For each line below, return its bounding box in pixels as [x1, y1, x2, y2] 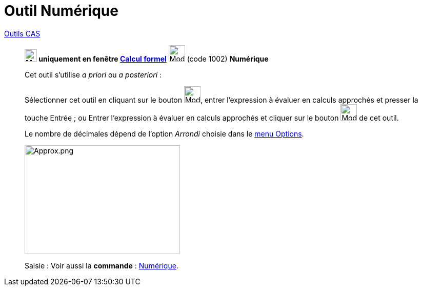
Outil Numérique [4, 2, 118, 20]
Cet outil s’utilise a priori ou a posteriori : [25, 70, 162, 79]
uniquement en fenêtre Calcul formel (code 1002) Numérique [38, 54, 269, 63]
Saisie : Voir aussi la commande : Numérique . [25, 261, 178, 270]
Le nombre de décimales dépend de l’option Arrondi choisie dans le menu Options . [25, 129, 304, 138]
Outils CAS [4, 29, 41, 38]
